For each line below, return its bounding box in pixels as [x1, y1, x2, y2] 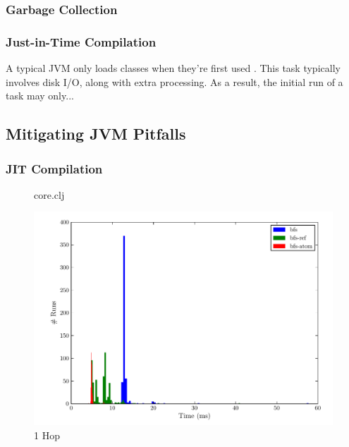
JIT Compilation [6, 159, 103, 177]
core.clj [34, 187, 65, 202]
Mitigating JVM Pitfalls [6, 123, 186, 145]
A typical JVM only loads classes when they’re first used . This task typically [6, 61, 341, 75]
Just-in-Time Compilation [6, 32, 157, 50]
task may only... [6, 88, 74, 103]
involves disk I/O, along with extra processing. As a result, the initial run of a [6, 74, 343, 89]
